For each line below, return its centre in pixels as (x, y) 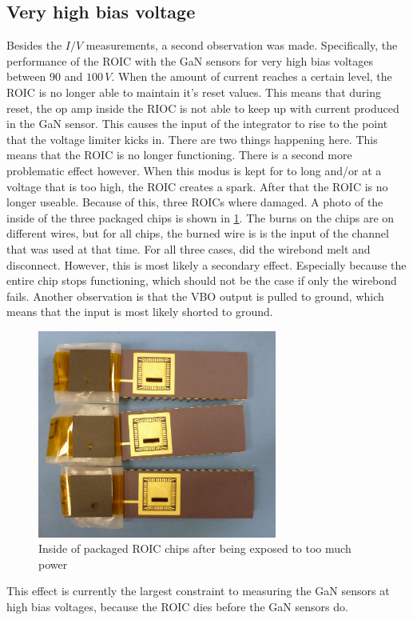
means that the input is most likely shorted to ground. (140, 312)
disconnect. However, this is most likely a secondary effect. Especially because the (206, 264)
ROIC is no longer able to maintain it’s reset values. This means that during (194, 92)
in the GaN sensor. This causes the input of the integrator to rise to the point (197, 124)
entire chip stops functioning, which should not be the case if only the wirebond (202, 280)
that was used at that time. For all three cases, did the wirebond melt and (189, 248)
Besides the (34, 45)
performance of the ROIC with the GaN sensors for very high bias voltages (190, 60)
